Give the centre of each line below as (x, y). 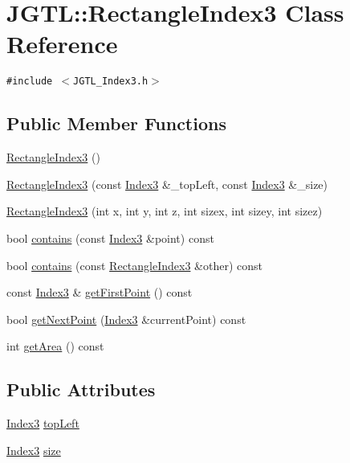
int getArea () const (55, 346)
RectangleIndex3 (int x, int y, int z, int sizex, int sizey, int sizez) (165, 211)
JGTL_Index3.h (111, 82)
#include (30, 82)
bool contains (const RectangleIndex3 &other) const (134, 265)
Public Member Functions (116, 123)
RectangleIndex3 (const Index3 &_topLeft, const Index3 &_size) (167, 184)
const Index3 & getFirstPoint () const (100, 292)
